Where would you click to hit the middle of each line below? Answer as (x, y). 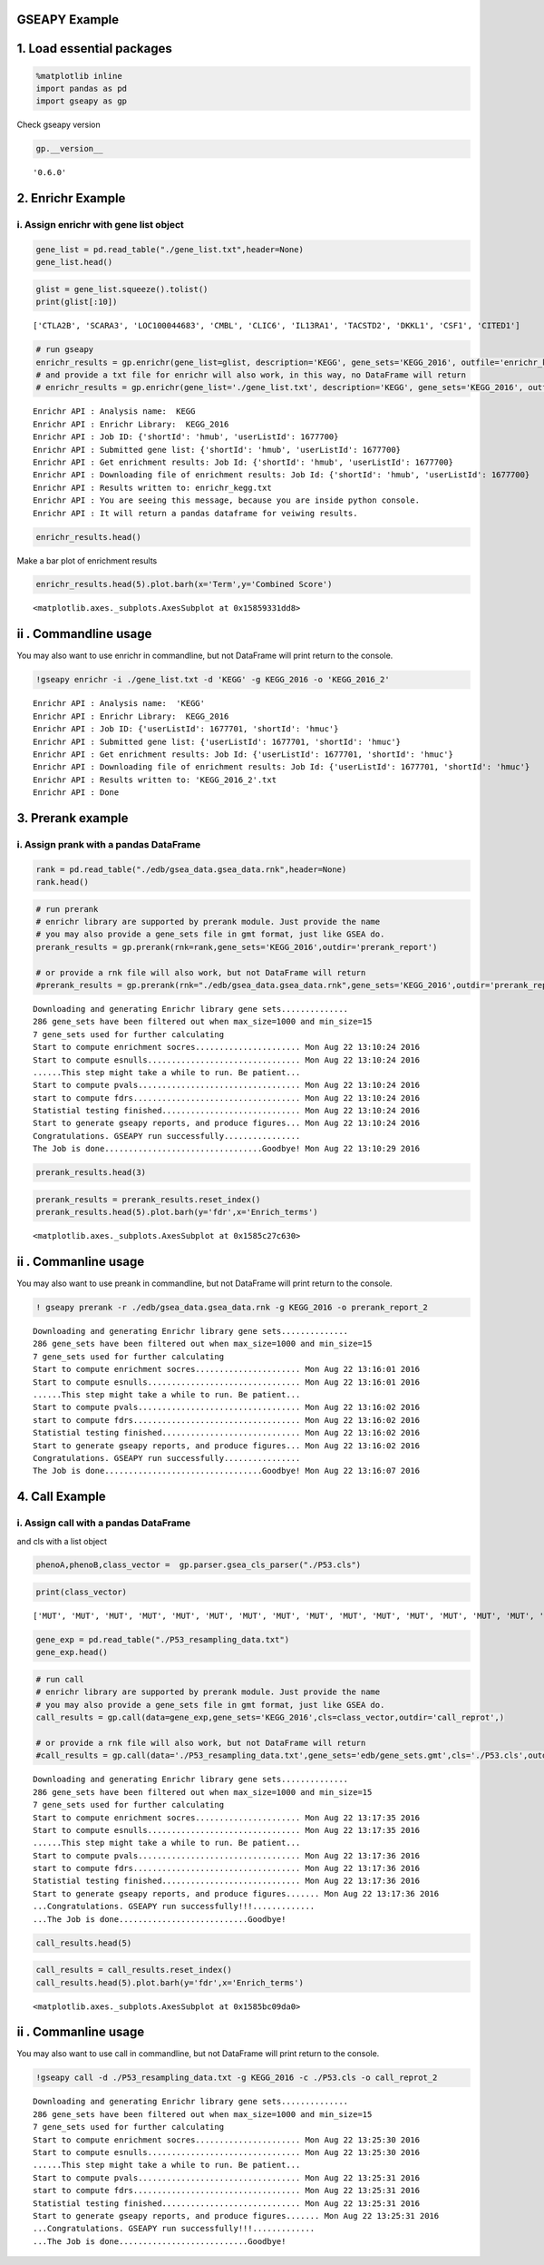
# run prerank (67, 909)
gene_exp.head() (72, 1652)
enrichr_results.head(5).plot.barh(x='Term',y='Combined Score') (184, 584)
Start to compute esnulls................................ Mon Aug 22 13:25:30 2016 (227, 2152)
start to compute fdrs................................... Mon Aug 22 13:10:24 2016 (227, 1098)
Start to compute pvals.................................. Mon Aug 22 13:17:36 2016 (227, 1855)
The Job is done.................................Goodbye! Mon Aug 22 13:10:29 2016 (227, 1149)
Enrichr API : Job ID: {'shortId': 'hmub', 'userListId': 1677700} (186, 437)
